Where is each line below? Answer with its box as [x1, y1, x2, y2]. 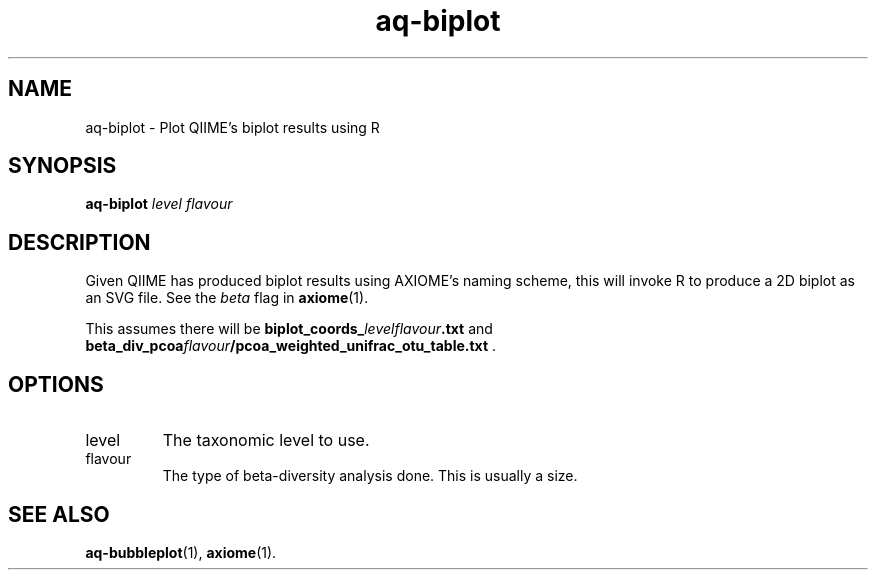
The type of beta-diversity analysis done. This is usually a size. [162, 467, 578, 485]
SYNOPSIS [8, 153, 117, 179]
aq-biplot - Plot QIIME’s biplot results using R [85, 118, 380, 136]
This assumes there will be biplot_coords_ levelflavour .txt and [85, 320, 493, 338]
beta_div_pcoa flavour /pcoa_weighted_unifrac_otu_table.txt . [85, 337, 497, 355]
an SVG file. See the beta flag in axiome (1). [85, 289, 369, 307]
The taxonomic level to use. [162, 430, 370, 451]
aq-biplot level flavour [85, 195, 233, 213]
